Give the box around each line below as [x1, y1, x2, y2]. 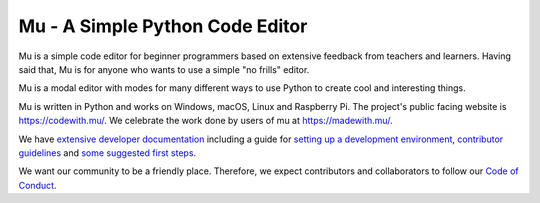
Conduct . [18, 179, 57, 191]
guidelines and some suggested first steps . [18, 146, 197, 159]
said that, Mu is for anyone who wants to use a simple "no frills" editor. [18, 63, 310, 75]
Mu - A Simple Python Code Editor [18, 15, 308, 37]
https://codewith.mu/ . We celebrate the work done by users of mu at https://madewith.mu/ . [18, 115, 394, 127]
